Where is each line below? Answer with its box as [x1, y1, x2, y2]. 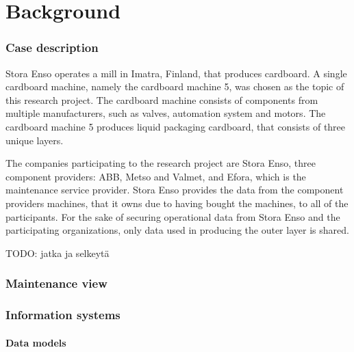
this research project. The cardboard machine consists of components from [5, 92, 318, 107]
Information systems [5, 306, 121, 323]
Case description [5, 39, 99, 56]
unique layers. [5, 133, 64, 147]
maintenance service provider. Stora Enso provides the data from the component [5, 182, 344, 197]
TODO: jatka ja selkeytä [5, 245, 110, 260]
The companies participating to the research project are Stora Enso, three [5, 156, 316, 170]
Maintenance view [5, 275, 108, 292]
